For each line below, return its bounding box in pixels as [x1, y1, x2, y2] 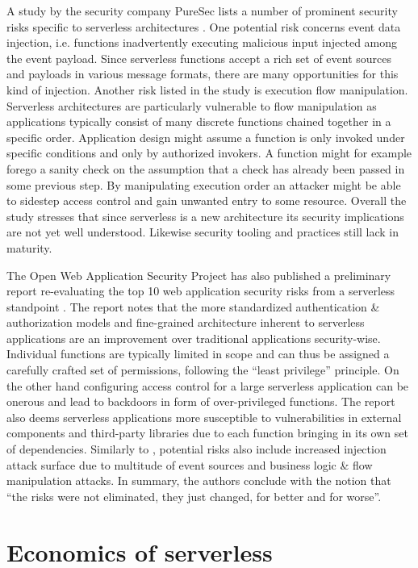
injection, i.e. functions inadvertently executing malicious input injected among [6, 34, 398, 51]
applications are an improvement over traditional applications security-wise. [6, 329, 381, 346]
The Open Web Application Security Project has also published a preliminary [6, 266, 391, 283]
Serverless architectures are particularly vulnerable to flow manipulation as [6, 97, 377, 114]
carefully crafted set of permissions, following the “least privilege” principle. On [6, 361, 399, 378]
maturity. [6, 239, 52, 256]
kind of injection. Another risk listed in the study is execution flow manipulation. [6, 81, 408, 98]
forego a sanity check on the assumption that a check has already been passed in [6, 160, 405, 177]
